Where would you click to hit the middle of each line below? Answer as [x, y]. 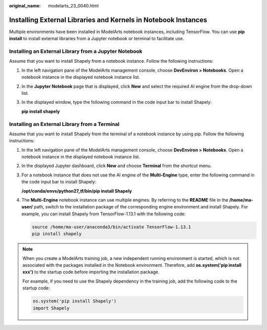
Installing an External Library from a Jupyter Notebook [76, 51]
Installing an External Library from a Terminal [64, 124]
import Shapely [51, 308]
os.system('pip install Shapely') [75, 301]
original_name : [25, 6]
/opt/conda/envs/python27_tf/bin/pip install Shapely [77, 191]
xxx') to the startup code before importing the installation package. [91, 272]
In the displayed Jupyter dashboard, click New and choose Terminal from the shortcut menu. [117, 166]
